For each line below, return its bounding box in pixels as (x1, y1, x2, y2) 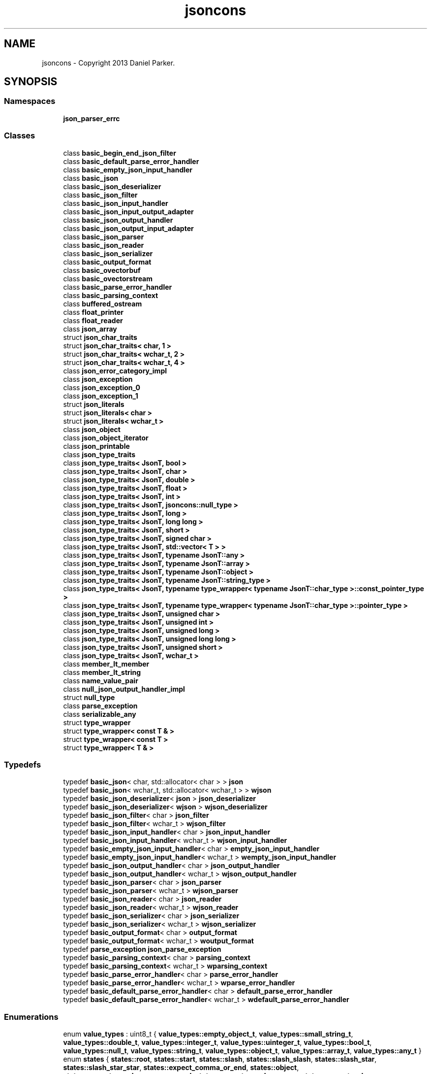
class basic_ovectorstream (63, 274, 153, 283)
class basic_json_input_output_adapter (63, 207, 194, 216)
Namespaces (4, 96, 56, 106)
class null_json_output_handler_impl (63, 684, 185, 693)
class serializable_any (63, 709, 136, 718)
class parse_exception (63, 701, 138, 710)
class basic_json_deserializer (63, 182, 161, 191)
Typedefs (4, 759, 41, 770)
